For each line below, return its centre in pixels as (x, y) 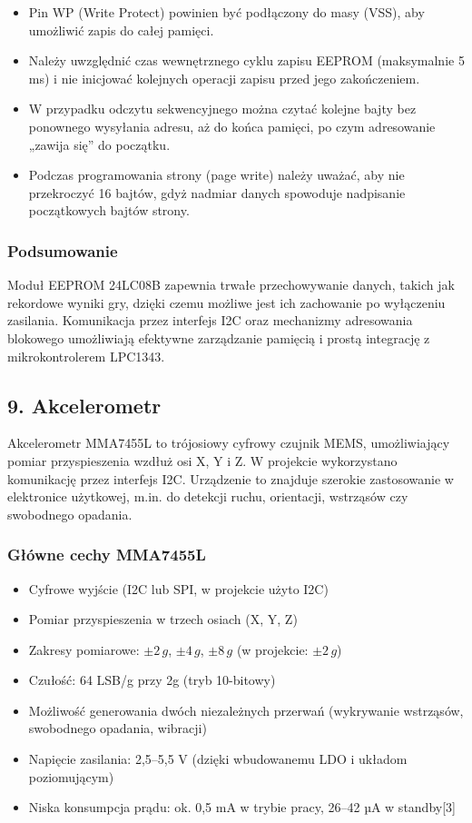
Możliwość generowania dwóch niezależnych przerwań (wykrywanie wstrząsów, (246, 710)
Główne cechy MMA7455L (107, 555)
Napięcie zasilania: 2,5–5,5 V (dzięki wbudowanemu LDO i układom (218, 759)
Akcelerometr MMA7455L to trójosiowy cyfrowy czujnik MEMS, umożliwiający (229, 443)
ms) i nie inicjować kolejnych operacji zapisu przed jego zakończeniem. (224, 78)
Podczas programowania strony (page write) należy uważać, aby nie (216, 175)
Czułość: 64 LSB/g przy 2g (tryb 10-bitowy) (152, 680)
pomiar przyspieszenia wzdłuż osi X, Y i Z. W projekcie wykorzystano (202, 460)
